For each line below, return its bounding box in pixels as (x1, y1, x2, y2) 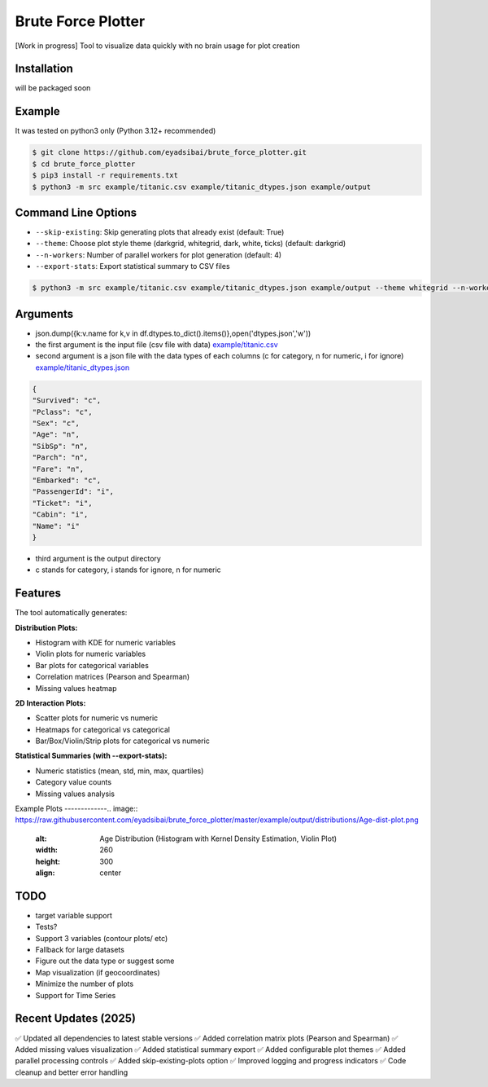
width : (35, 845, 59, 855)
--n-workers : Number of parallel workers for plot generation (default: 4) (35, 249, 282, 260)
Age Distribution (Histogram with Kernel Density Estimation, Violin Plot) (99, 834, 338, 843)
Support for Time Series (35, 990, 116, 1000)
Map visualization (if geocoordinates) (35, 967, 160, 977)
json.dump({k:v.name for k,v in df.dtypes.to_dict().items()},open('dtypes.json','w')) (35, 328, 312, 338)
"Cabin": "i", (32, 510, 89, 519)
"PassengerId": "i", (32, 487, 114, 496)
